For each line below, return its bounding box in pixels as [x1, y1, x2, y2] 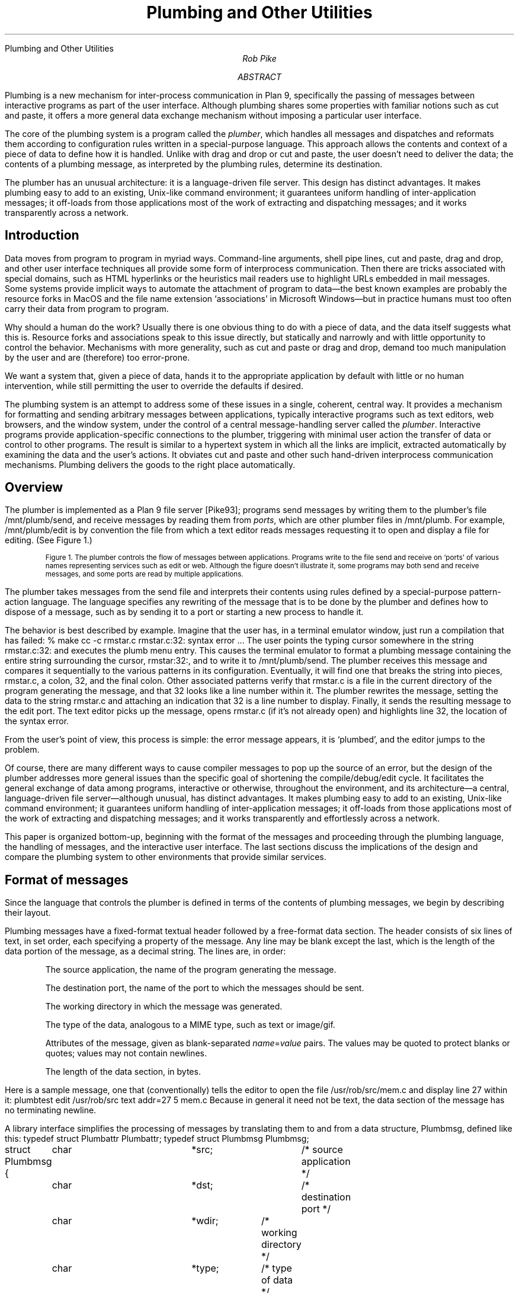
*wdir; [191, 1215, 219, 1227]
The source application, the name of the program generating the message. [45, 964, 337, 975]
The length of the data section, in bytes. [45, 1066, 201, 1077]
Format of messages [5, 872, 129, 887]
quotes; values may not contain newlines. [45, 1048, 207, 1059]
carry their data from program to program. [5, 303, 169, 314]
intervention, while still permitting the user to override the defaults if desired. [5, 380, 303, 391]
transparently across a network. [5, 207, 129, 218]
